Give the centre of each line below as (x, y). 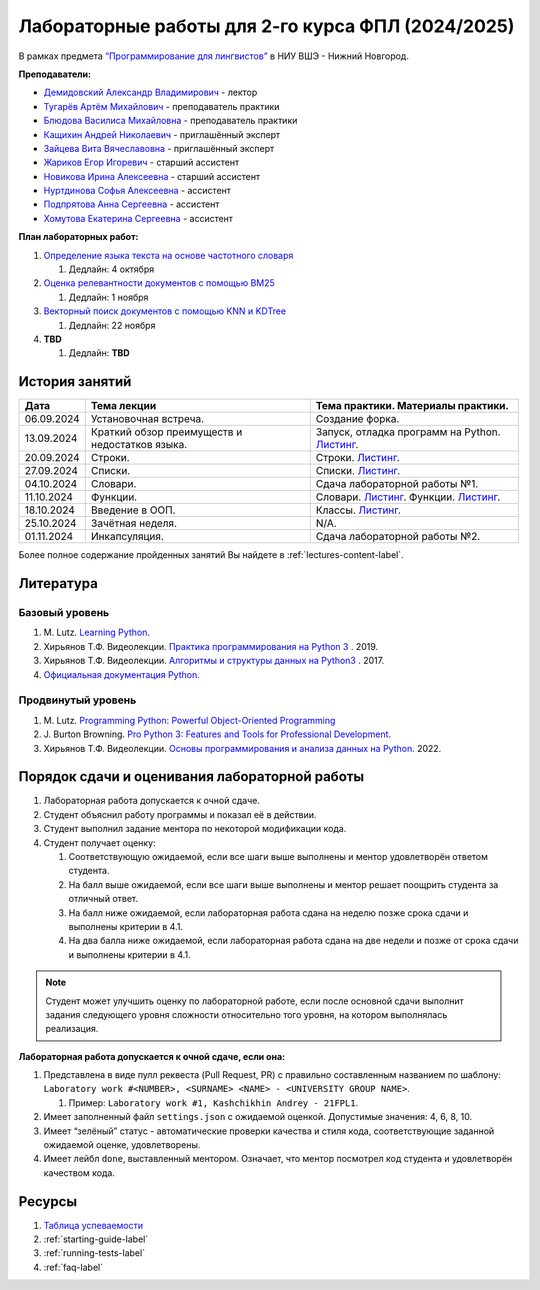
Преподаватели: (55, 74)
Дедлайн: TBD (99, 353)
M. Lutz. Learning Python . (96, 632)
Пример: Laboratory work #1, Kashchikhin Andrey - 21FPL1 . (213, 1102)
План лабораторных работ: (78, 237)
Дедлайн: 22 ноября (112, 325)
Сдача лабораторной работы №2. (398, 537)
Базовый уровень (64, 613)
